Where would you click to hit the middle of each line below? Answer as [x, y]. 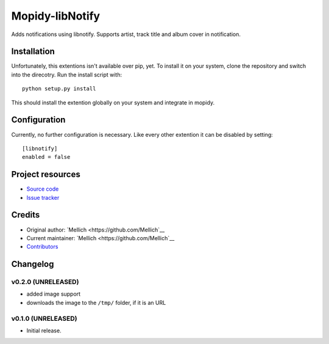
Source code [43, 189]
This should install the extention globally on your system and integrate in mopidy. [113, 102]
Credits [26, 215]
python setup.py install [59, 89]
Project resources [46, 174]
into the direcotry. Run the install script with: [66, 75]
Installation [33, 52]
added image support [54, 294]
